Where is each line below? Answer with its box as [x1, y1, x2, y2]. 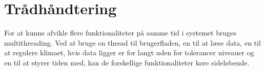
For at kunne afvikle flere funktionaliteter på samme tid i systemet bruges [4, 27, 236, 38]
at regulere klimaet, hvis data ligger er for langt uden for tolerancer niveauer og [4, 47, 254, 58]
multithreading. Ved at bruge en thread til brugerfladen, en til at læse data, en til [4, 37, 261, 48]
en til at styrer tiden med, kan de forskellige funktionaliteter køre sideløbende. [4, 57, 250, 67]
